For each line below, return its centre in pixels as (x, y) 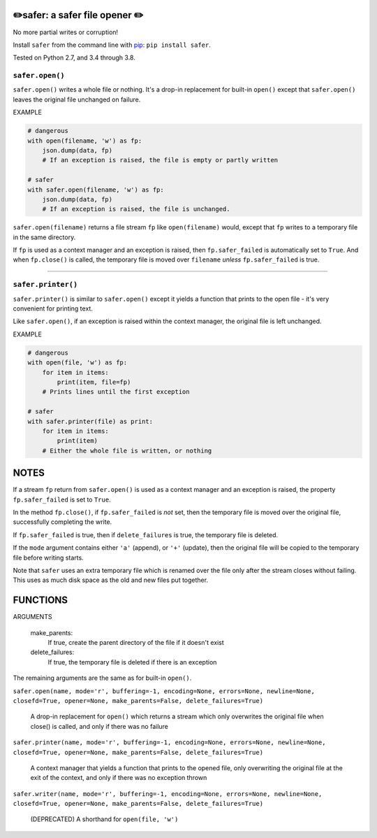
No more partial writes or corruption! (66, 32)
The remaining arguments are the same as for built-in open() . (102, 678)
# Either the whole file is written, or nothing (127, 450)
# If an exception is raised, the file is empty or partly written (160, 160)
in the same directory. (44, 237)
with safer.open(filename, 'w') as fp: (96, 190)
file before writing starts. (48, 558)
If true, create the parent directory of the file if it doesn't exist (136, 642)
